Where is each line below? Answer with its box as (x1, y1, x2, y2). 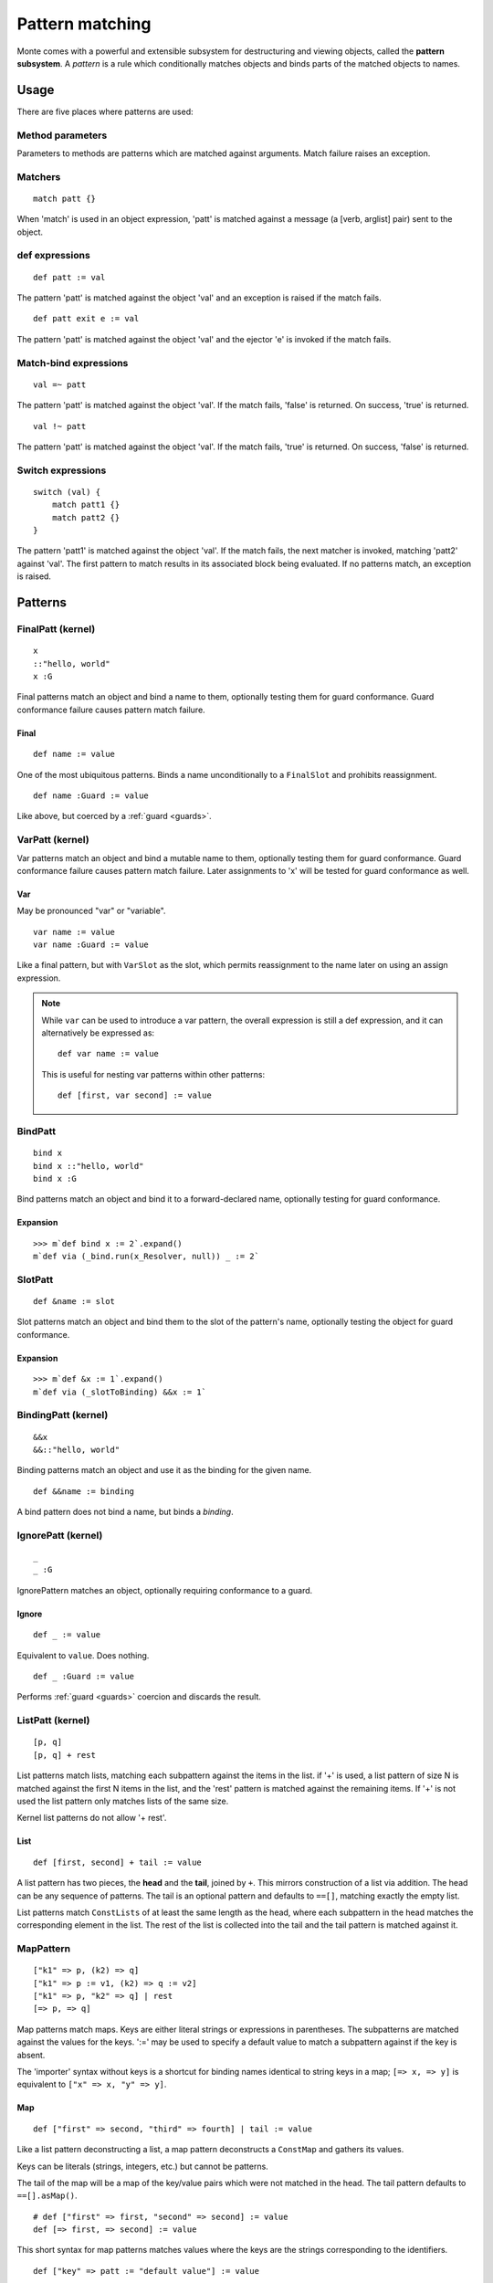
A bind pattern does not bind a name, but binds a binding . (16, 1507, 234, 1518)
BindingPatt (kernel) (16, 1409, 109, 1422)
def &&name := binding (33, 1486, 135, 1497)
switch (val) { (33, 487, 101, 497)
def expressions (16, 249, 90, 262)
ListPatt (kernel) (16, 1714, 90, 1727)
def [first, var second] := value (58, 1090, 212, 1100)
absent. (16, 2049, 46, 2060)
